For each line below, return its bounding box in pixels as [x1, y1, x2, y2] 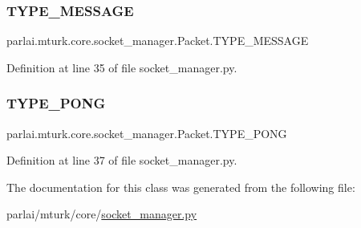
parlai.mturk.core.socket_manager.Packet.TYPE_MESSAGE [6, 32, 309, 49]
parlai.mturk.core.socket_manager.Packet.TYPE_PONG [6, 124, 287, 141]
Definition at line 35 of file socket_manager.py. [6, 59, 237, 75]
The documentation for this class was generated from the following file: [6, 178, 355, 195]
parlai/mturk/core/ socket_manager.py [6, 206, 197, 222]
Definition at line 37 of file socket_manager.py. [6, 152, 237, 169]
